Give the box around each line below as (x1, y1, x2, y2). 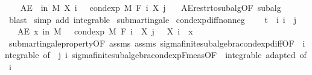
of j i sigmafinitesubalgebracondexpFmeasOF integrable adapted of (43, 48, 307, 61)
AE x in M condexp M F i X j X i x (17, 25, 193, 37)
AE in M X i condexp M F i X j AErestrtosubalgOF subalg (20, 1, 281, 13)
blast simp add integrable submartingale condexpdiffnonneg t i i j (8, 13, 296, 25)
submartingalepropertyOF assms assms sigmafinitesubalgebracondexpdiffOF (8, 36, 294, 49)
